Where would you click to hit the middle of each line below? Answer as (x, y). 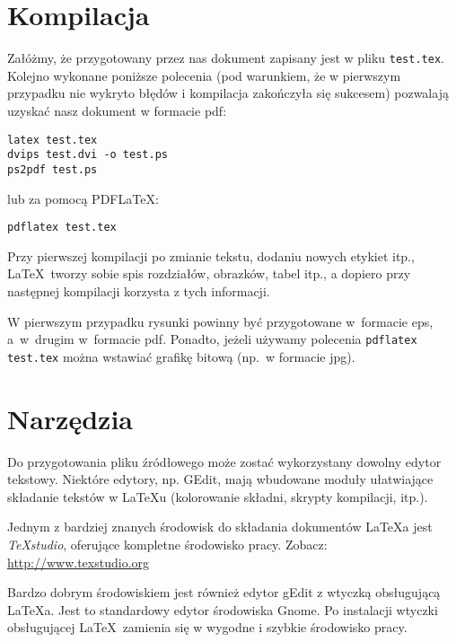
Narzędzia (70, 418)
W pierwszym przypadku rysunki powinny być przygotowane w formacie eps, (220, 321)
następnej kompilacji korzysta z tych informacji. (139, 290)
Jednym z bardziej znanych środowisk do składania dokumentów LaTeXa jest (220, 527)
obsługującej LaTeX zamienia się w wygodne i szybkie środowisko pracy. (207, 627)
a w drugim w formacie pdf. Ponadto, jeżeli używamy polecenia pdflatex (212, 339)
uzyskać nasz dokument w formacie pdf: (117, 110)
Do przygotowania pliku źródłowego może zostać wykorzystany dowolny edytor (224, 461)
